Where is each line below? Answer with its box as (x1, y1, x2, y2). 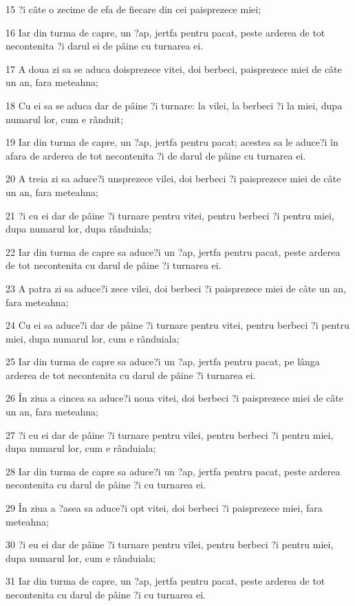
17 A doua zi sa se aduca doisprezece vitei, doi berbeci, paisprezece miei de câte (6, 61, 342, 76)
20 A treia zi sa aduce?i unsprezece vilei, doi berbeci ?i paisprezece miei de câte (6, 171, 341, 186)
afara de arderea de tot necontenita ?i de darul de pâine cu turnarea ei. (6, 148, 306, 162)
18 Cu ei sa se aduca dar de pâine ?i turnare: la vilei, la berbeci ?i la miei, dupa (6, 98, 343, 112)
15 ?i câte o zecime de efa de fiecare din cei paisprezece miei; (6, 2, 261, 16)
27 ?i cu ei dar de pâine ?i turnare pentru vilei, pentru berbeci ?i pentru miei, (6, 427, 334, 442)
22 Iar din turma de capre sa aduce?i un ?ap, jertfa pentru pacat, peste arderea (6, 244, 341, 259)
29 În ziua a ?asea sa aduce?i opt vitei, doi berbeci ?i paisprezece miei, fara (6, 501, 323, 515)
